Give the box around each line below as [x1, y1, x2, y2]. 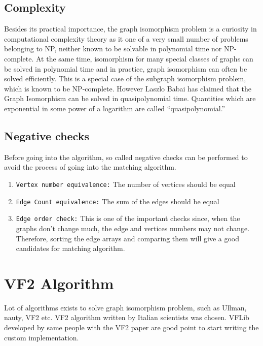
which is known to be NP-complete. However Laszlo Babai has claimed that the [4, 83, 252, 93]
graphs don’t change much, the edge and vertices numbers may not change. [16, 223, 250, 233]
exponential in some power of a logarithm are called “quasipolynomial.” [4, 103, 226, 113]
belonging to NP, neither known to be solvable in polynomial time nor [4, 43, 222, 54]
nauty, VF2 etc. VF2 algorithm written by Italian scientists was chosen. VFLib [4, 312, 249, 323]
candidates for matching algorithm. [16, 243, 125, 254]
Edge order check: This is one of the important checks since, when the [16, 213, 240, 224]
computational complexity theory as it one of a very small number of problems [4, 33, 248, 44]
